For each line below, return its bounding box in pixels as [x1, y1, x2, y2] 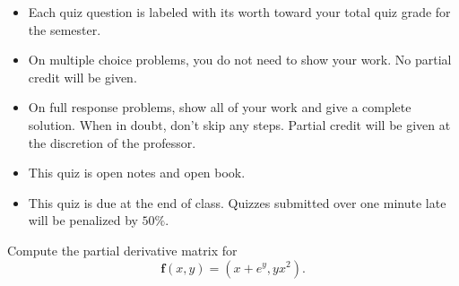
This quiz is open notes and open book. [28, 163, 246, 182]
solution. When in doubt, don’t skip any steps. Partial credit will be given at [28, 115, 451, 134]
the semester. [28, 20, 101, 39]
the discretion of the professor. [28, 133, 196, 152]
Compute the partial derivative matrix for [7, 240, 238, 259]
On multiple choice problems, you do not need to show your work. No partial [28, 50, 452, 69]
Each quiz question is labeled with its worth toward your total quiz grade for [28, 3, 451, 21]
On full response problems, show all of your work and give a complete [28, 98, 411, 117]
